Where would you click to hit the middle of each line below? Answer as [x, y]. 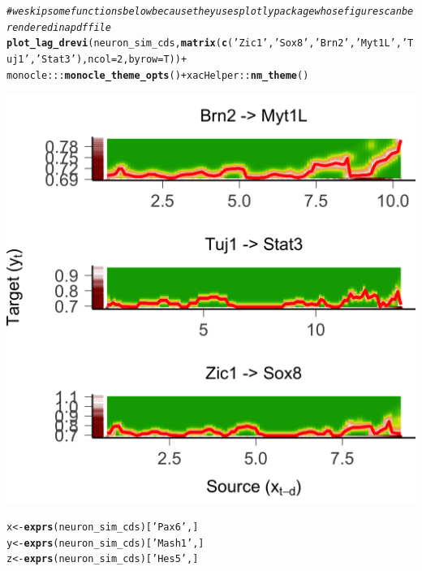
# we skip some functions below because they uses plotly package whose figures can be [210, 11]
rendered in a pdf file [59, 27]
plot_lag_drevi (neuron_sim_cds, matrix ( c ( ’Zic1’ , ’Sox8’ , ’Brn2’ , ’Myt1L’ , [204, 43]
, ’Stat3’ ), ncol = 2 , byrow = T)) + [108, 59]
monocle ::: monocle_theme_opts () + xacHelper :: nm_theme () [158, 75]
